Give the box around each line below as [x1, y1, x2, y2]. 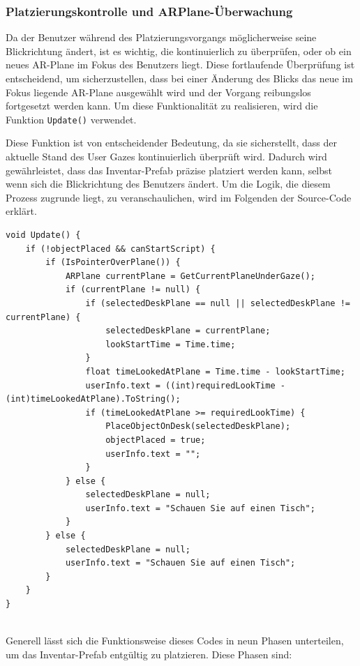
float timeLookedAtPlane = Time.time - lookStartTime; [85, 366, 345, 377]
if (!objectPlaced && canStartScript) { [25, 243, 216, 254]
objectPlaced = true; [105, 434, 206, 445]
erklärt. [6, 204, 37, 218]
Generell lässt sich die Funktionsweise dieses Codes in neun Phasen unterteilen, [6, 633, 344, 648]
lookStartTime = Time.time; [105, 339, 236, 349]
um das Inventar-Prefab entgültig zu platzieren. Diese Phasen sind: [6, 646, 292, 661]
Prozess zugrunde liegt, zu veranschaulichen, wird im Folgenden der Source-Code [6, 190, 352, 204]
